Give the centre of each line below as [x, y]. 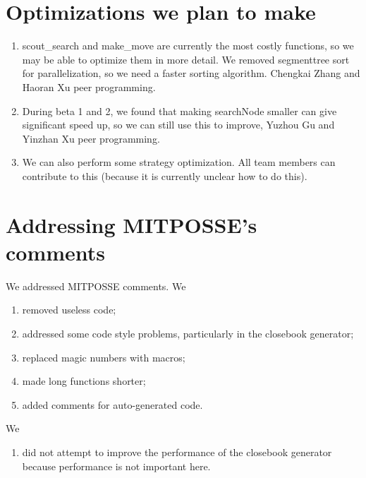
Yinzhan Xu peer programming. [91, 138]
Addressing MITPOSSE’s [132, 224]
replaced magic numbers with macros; [104, 357]
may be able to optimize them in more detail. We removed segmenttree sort [186, 59]
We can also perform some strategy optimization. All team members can [179, 162]
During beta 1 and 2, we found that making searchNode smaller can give [179, 110]
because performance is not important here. [116, 466]
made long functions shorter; [84, 381]
